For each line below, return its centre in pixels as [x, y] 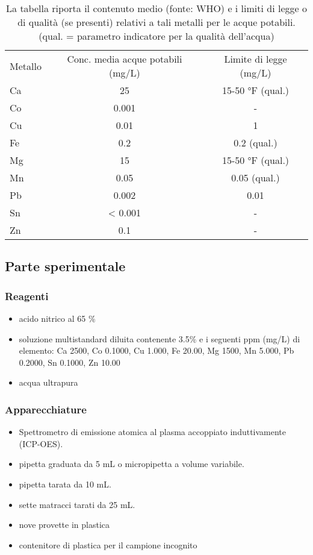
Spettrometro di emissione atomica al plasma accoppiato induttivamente [153, 432]
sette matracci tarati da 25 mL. [77, 504]
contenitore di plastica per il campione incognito [108, 544]
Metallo [26, 66]
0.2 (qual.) [256, 143]
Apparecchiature [46, 409]
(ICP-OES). [41, 443]
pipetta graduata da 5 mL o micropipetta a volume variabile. [132, 464]
